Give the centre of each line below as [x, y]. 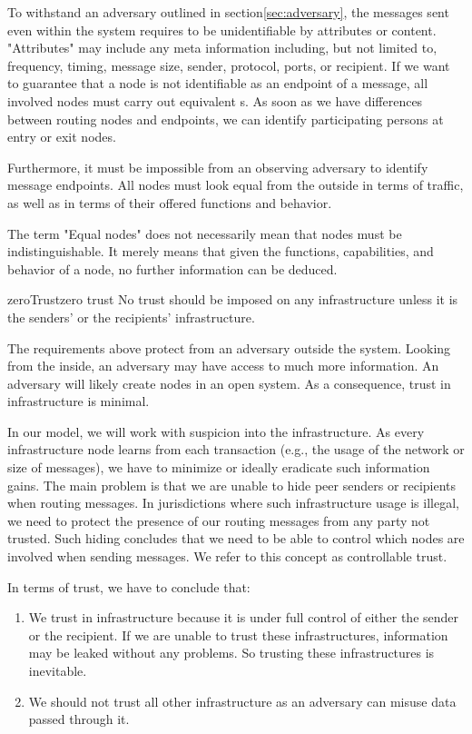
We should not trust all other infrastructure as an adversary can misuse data [242, 701]
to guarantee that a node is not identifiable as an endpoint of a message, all [218, 83]
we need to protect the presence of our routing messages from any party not [219, 520]
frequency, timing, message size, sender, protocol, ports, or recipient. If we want [229, 65]
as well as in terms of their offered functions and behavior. [170, 202]
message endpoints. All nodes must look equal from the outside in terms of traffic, [236, 185]
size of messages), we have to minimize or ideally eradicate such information [219, 467]
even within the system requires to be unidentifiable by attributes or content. [222, 30]
